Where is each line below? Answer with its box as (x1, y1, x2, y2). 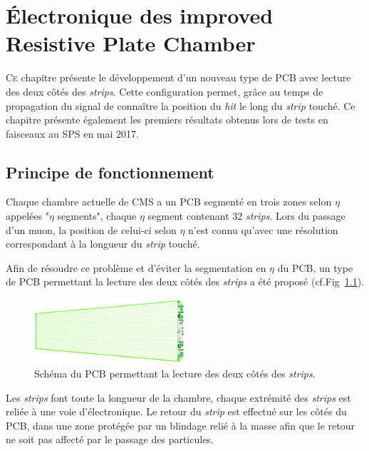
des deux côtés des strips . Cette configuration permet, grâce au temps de (6, 83, 323, 98)
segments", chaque (57, 208, 137, 223)
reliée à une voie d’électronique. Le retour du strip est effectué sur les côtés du (6, 404, 347, 419)
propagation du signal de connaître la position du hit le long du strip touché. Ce (6, 98, 355, 113)
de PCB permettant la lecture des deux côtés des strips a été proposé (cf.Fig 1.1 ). (6, 274, 365, 289)
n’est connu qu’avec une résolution (188, 222, 338, 237)
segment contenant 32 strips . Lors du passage (147, 208, 345, 223)
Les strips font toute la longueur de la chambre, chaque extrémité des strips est (6, 390, 351, 405)
